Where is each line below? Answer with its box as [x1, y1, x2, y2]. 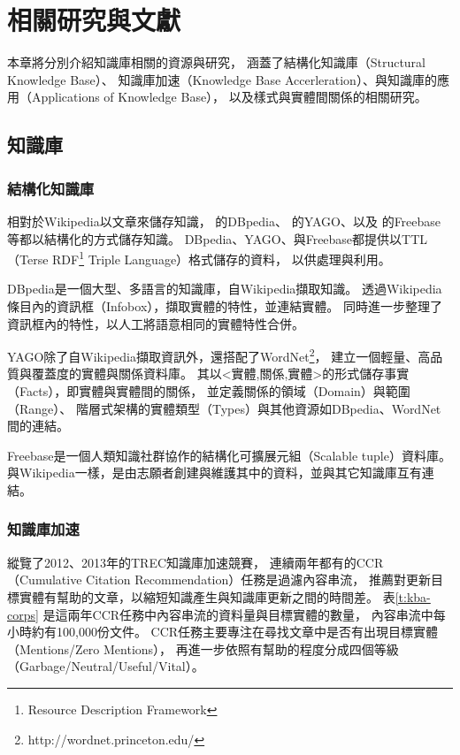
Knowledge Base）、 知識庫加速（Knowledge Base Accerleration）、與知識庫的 [7, 70, 437, 88]
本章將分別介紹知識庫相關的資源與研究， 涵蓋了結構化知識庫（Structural [7, 53, 425, 72]
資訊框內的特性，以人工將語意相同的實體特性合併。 [7, 314, 304, 332]
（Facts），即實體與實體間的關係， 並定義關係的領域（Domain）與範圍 [7, 381, 410, 400]
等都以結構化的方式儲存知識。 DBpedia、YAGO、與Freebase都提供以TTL [7, 229, 428, 248]
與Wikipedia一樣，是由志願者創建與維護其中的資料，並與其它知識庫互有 [7, 463, 422, 482]
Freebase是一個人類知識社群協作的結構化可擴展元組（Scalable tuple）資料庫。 [7, 446, 451, 464]
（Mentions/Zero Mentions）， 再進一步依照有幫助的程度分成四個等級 [7, 639, 399, 658]
